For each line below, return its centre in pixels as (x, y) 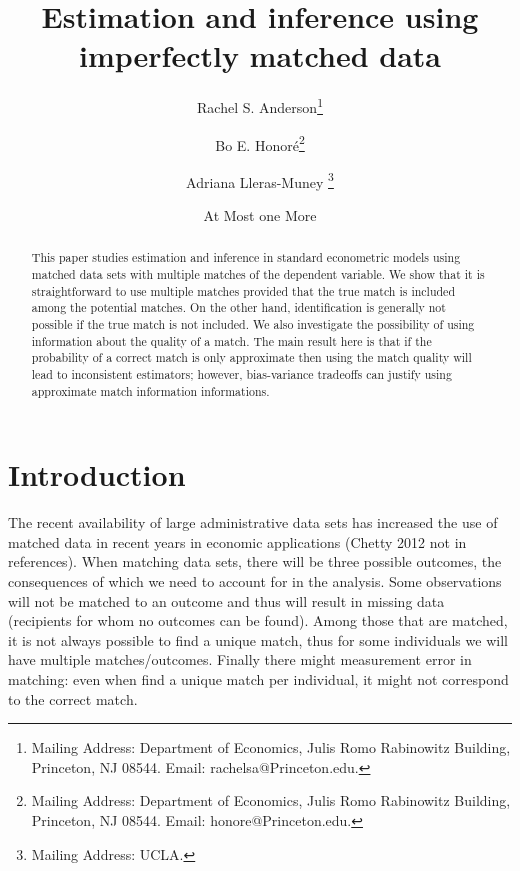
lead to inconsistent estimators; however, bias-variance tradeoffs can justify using (241, 374)
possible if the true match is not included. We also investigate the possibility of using (253, 324)
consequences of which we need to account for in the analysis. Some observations (255, 581)
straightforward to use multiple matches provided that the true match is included (243, 290)
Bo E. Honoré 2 (260, 143)
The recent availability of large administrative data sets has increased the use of (253, 522)
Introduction (97, 474)
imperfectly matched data (259, 55)
